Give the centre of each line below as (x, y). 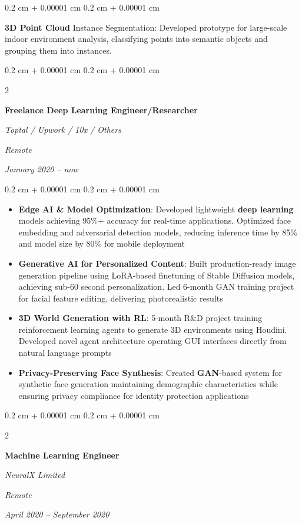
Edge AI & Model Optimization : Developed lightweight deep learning (156, 209)
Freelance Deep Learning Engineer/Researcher (101, 109)
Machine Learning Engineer (62, 455)
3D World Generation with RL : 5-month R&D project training (140, 318)
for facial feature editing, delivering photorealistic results (121, 298)
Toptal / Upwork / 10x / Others (63, 130)
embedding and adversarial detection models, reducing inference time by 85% (158, 232)
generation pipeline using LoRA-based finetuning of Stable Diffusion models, (157, 275)
